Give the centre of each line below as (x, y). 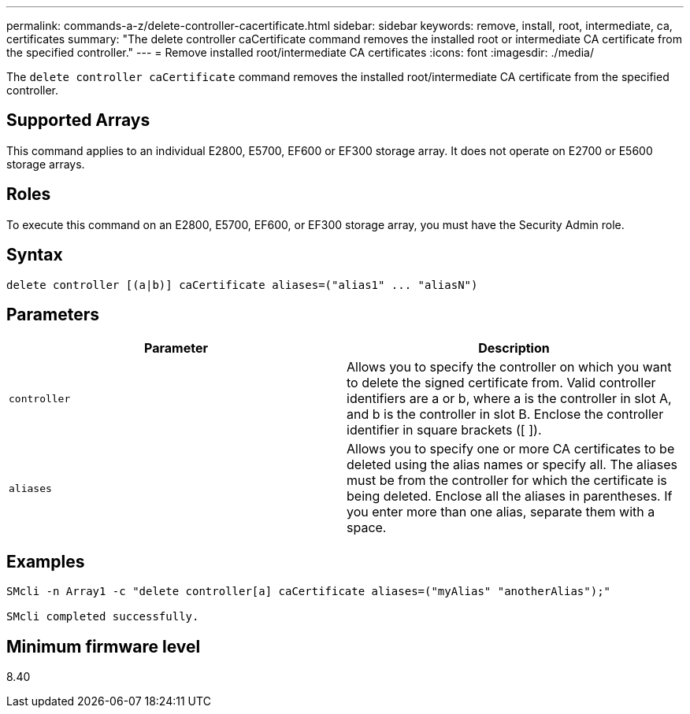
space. (367, 528)
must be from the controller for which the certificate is (507, 481)
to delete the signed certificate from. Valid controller (501, 383)
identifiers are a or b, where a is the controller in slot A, (509, 399)
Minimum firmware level (104, 646)
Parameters (53, 314)
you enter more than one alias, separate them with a (501, 512)
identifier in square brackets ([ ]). (444, 430)
